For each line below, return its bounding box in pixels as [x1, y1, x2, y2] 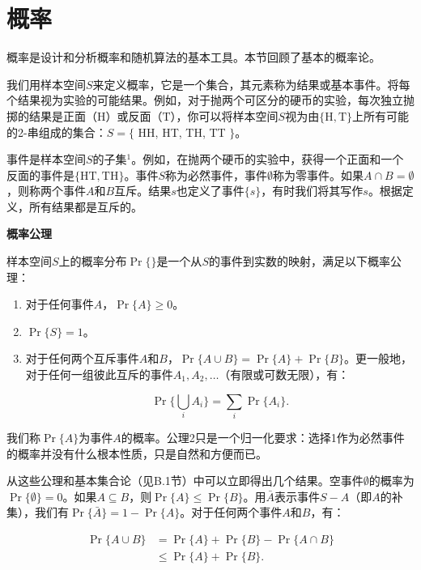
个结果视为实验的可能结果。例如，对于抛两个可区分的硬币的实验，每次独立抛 [6, 91, 415, 108]
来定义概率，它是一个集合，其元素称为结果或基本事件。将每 [92, 75, 410, 92]
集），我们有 [6, 504, 69, 521]
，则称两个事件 [6, 182, 86, 199]
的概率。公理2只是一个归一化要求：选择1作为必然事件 [121, 428, 405, 445]
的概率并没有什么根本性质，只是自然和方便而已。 [6, 445, 267, 462]
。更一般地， [343, 350, 412, 367]
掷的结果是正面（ [6, 107, 97, 124]
